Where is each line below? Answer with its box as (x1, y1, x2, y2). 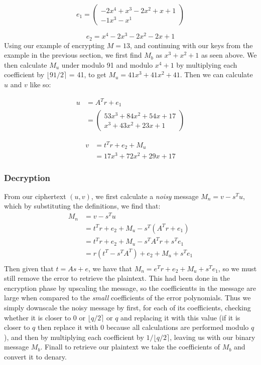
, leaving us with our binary (170, 331, 255, 342)
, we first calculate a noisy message (91, 191, 199, 201)
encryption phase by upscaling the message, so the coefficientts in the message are (4, 282, 256, 293)
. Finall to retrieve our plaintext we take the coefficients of (40, 341, 220, 352)
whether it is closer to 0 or (4, 312, 86, 322)
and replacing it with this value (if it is (120, 312, 240, 322)
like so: (30, 79, 51, 89)
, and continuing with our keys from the (129, 40, 253, 50)
